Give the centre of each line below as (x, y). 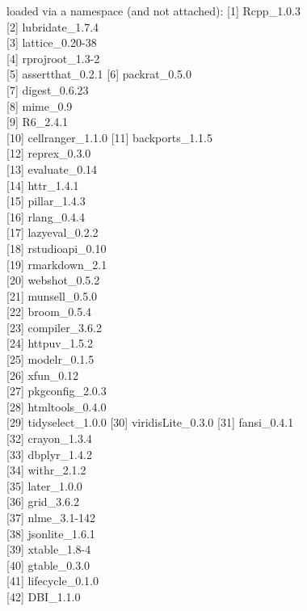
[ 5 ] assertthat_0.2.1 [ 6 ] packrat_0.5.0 (99, 74)
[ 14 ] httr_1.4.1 (43, 185)
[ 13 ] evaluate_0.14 (52, 169)
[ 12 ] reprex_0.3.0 (49, 153)
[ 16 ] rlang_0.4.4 (46, 216)
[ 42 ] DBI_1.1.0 (44, 596)
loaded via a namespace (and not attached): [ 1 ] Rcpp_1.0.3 (153, 11)
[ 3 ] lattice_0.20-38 (52, 42)
